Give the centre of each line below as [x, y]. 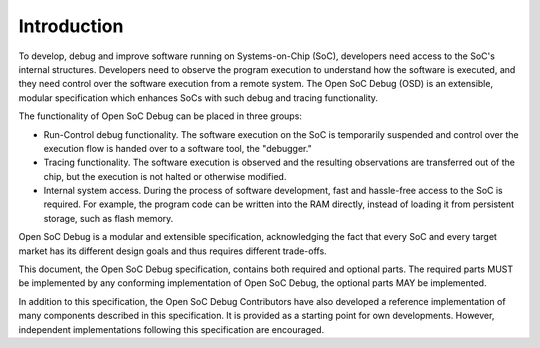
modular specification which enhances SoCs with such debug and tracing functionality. [198, 97]
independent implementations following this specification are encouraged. [171, 329]
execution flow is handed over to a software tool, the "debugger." [177, 148]
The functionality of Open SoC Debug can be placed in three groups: [160, 116]
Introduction [71, 26]
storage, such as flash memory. [108, 218]
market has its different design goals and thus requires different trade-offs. [172, 251]
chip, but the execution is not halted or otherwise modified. [165, 176]
